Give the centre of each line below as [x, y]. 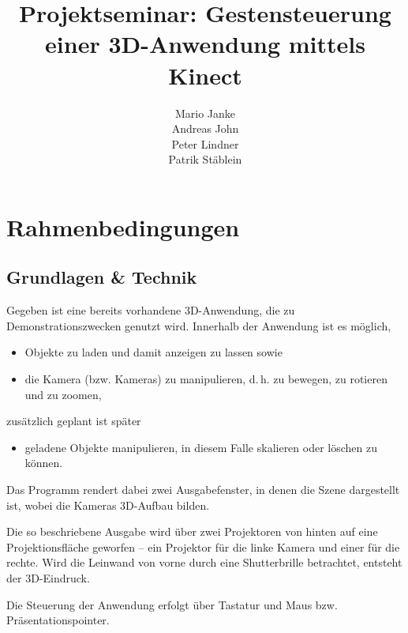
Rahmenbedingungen [123, 226]
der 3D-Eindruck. [48, 577]
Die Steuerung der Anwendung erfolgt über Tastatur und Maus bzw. [172, 604]
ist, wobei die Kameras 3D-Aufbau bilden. [108, 505]
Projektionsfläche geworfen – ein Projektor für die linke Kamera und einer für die [203, 546]
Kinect [205, 75]
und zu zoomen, [63, 394]
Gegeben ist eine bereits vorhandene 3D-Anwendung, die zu [151, 310]
